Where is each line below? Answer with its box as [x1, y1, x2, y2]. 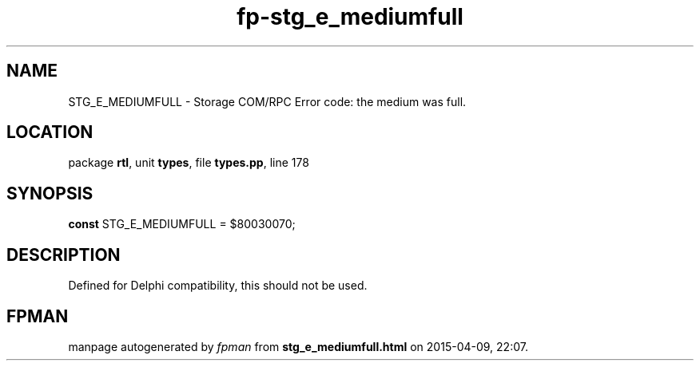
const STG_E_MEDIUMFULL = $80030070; [68, 217, 296, 231]
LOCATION [6, 122, 93, 143]
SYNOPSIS [6, 183, 93, 203]
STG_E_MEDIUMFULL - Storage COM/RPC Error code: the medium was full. [68, 94, 467, 109]
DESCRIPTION [6, 244, 121, 265]
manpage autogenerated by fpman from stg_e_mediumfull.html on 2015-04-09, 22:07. [68, 339, 528, 353]
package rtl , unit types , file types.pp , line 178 [68, 156, 309, 170]
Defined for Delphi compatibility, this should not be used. [68, 278, 368, 293]
